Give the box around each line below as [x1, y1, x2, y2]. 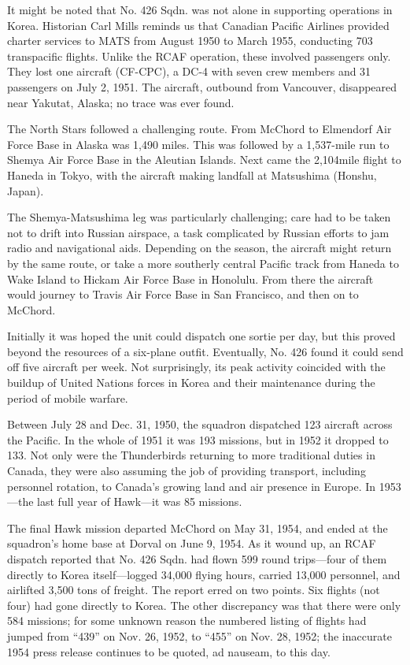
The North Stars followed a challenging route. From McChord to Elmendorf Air [7, 121, 392, 137]
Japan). [7, 182, 44, 199]
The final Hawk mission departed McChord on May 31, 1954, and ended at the [7, 519, 388, 536]
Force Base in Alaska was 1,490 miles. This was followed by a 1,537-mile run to [7, 136, 390, 152]
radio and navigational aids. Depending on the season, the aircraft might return [7, 240, 392, 256]
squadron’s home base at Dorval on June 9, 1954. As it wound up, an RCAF [7, 535, 376, 552]
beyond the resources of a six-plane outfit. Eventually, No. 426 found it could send [7, 343, 404, 359]
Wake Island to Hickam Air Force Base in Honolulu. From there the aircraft [7, 270, 374, 287]
